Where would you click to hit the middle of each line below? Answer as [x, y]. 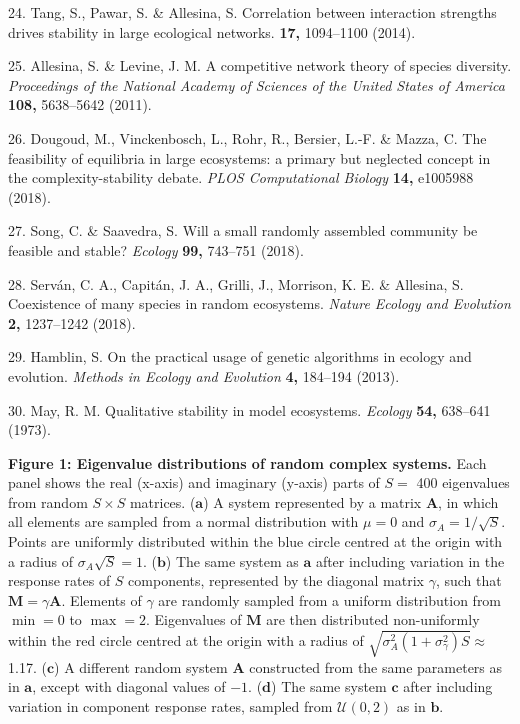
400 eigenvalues [463, 482]
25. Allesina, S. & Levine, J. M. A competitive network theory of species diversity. [260, 65]
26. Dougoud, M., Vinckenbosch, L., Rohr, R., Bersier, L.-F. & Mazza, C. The [247, 137]
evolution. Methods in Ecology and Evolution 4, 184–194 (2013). [204, 375]
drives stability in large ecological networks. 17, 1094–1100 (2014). [212, 31]
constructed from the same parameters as [376, 666]
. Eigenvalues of [194, 619]
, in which [468, 501]
